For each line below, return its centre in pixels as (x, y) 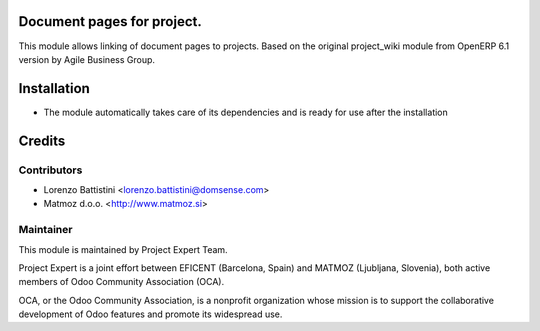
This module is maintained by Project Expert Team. (123, 249)
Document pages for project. (110, 21)
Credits (42, 140)
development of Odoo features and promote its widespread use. (150, 314)
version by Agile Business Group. (86, 59)
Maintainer (45, 230)
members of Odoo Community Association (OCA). (121, 282)
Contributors (50, 170)
